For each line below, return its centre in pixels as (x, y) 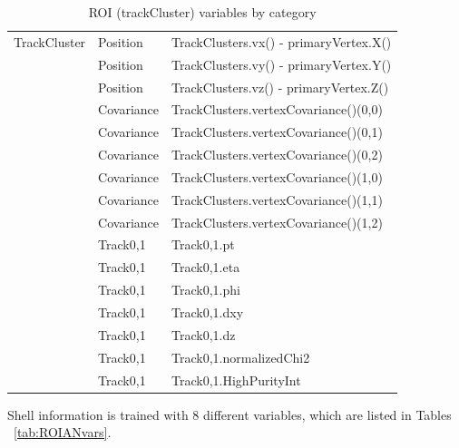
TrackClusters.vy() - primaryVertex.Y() (282, 64)
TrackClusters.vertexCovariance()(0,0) (277, 109)
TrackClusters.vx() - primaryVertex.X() (282, 41)
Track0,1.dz (204, 334)
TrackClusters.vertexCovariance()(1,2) (277, 222)
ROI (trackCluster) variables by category (202, 12)
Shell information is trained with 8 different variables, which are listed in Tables (229, 414)
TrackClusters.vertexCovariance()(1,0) (277, 176)
